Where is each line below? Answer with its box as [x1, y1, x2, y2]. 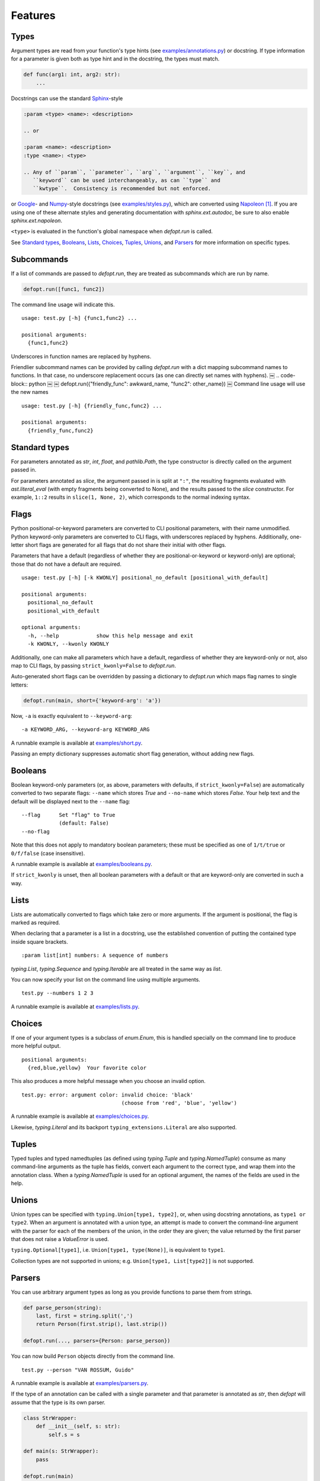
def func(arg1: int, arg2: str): [23, 71, 121, 78]
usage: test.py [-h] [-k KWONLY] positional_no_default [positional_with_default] [21, 575, 268, 581]
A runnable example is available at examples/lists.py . [11, 1003, 140, 1010]
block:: [11, 380, 28, 387]
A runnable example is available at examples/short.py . [11, 739, 143, 746]
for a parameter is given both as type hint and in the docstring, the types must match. [11, 55, 220, 62]
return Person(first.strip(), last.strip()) [36, 1321, 168, 1328]
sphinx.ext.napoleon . [11, 217, 62, 225]
